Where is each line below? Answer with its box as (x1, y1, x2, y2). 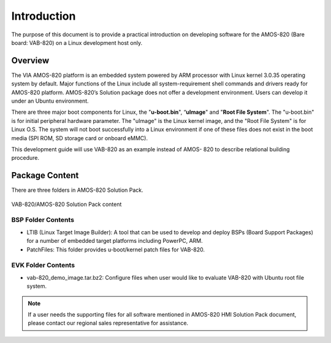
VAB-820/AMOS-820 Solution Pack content (11, 200, 122, 208)
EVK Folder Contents (11, 261, 75, 270)
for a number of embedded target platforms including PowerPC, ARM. (26, 237, 203, 245)
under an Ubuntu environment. (11, 97, 89, 104)
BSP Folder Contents (11, 216, 75, 224)
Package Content (11, 170, 79, 181)
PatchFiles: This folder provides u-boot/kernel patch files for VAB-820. (26, 246, 205, 253)
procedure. (11, 154, 40, 162)
